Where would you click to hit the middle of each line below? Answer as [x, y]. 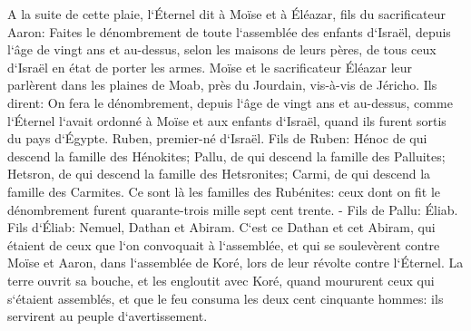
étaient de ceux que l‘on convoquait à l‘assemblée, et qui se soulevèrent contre [224, 244]
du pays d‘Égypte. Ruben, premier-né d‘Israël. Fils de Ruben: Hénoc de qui [217, 138]
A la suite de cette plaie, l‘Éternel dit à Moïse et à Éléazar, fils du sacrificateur [227, 14]
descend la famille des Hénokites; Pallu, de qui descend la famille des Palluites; [226, 156]
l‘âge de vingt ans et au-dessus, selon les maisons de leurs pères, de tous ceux [222, 49]
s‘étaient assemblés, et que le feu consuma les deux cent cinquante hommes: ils [226, 298]
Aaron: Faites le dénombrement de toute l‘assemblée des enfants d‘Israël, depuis [229, 31]
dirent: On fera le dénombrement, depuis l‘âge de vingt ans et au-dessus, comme [230, 102]
